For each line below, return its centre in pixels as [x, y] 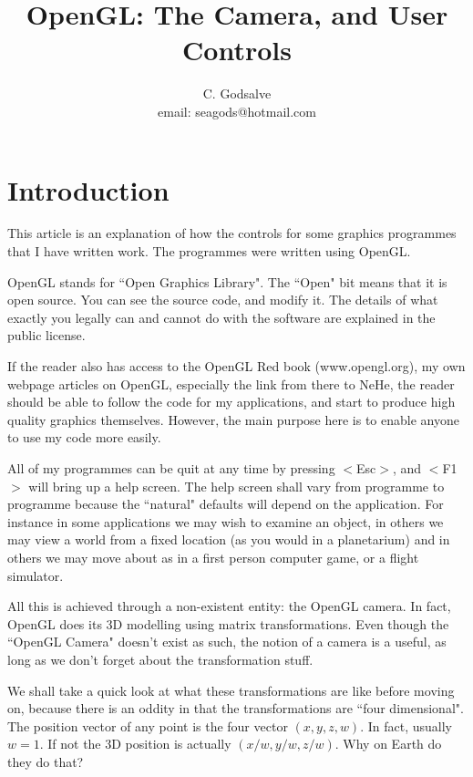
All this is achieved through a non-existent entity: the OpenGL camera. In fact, [229, 606]
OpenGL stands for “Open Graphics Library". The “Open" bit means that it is [227, 281]
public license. [46, 335]
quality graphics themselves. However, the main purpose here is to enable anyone [233, 419]
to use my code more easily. [84, 437]
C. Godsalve [237, 93]
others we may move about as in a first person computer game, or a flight [213, 557]
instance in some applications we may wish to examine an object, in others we [226, 521]
